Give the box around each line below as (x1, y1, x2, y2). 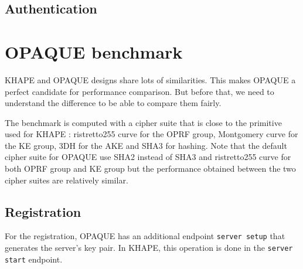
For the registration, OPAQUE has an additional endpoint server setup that (5, 230, 285, 242)
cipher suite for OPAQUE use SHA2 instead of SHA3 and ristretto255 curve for (5, 151, 291, 163)
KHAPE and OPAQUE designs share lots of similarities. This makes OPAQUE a (5, 73, 296, 86)
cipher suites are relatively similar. (5, 173, 128, 186)
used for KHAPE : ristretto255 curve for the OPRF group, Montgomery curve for (5, 128, 298, 140)
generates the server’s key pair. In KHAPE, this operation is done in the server (5, 241, 293, 254)
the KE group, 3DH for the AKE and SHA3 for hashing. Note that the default (5, 139, 287, 151)
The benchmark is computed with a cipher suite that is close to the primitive (5, 116, 282, 128)
